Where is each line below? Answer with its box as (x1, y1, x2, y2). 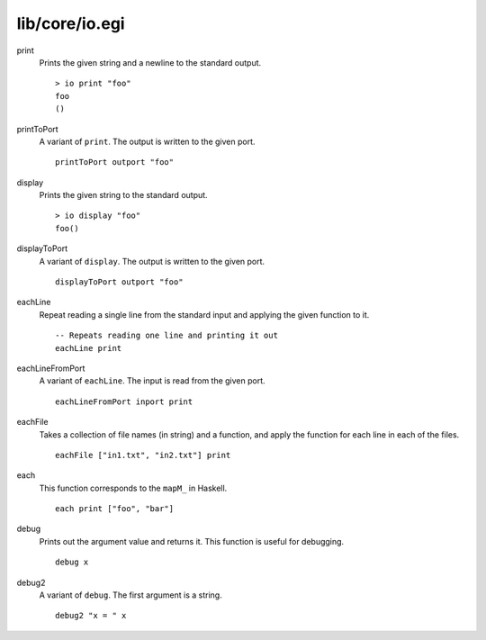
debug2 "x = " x (55, 610, 127, 621)
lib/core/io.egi (16, 14, 125, 33)
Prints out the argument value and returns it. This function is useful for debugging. (39, 536, 345, 546)
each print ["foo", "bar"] (55, 504, 175, 514)
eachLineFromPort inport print (55, 396, 193, 407)
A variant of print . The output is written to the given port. (39, 136, 256, 147)
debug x (55, 557, 89, 567)
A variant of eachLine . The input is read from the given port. (39, 375, 265, 386)
